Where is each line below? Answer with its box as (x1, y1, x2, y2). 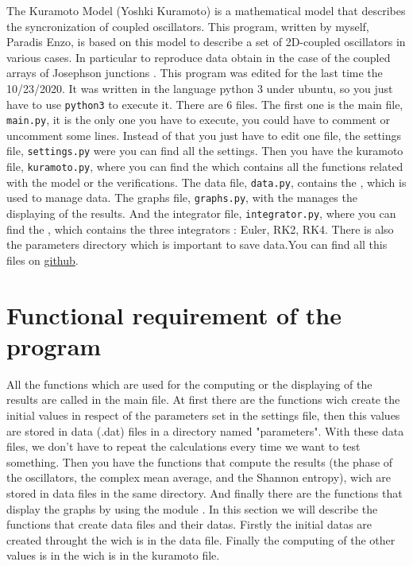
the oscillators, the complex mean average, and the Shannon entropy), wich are (6, 469, 392, 486)
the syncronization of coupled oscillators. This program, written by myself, (6, 17, 369, 34)
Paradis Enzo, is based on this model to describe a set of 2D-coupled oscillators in (6, 33, 406, 50)
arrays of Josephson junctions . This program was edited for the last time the (6, 64, 383, 81)
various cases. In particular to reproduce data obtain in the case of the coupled (6, 48, 391, 65)
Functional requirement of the (6, 298, 342, 331)
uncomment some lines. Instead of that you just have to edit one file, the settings (6, 126, 402, 143)
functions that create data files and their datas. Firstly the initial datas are (6, 516, 372, 533)
